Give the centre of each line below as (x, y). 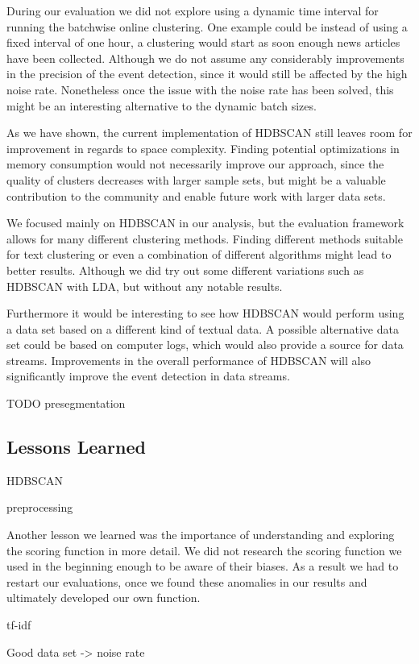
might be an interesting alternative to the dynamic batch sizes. (162, 105)
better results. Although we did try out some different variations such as (185, 270)
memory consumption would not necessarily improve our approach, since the (195, 164)
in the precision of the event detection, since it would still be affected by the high (207, 74)
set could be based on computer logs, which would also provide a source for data (205, 344)
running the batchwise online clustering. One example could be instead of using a (207, 26)
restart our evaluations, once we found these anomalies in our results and (187, 581)
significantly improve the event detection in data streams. (148, 376)
